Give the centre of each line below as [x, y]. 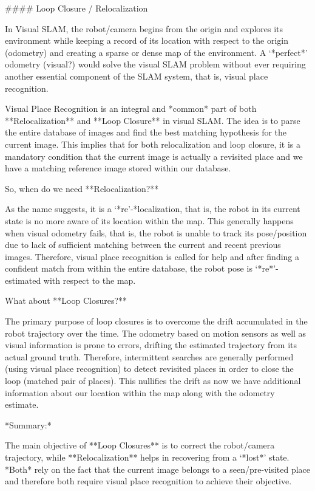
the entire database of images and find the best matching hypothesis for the [146, 132]
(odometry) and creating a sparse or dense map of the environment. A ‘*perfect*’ [156, 52]
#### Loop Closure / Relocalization [76, 8]
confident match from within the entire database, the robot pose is [129, 268]
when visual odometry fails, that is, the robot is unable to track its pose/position [156, 232]
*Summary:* [28, 424]
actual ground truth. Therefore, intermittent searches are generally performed [149, 356]
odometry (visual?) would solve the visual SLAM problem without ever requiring [155, 64]
